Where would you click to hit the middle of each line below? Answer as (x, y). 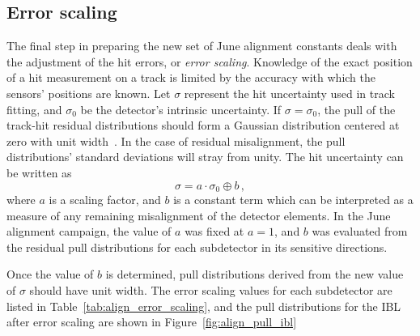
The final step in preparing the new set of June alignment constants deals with (202, 46)
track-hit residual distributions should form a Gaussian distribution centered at (203, 125)
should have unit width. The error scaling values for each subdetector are (211, 289)
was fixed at (214, 231)
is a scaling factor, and (105, 199)
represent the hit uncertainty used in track (289, 93)
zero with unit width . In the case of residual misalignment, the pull (176, 140)
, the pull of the (356, 109)
